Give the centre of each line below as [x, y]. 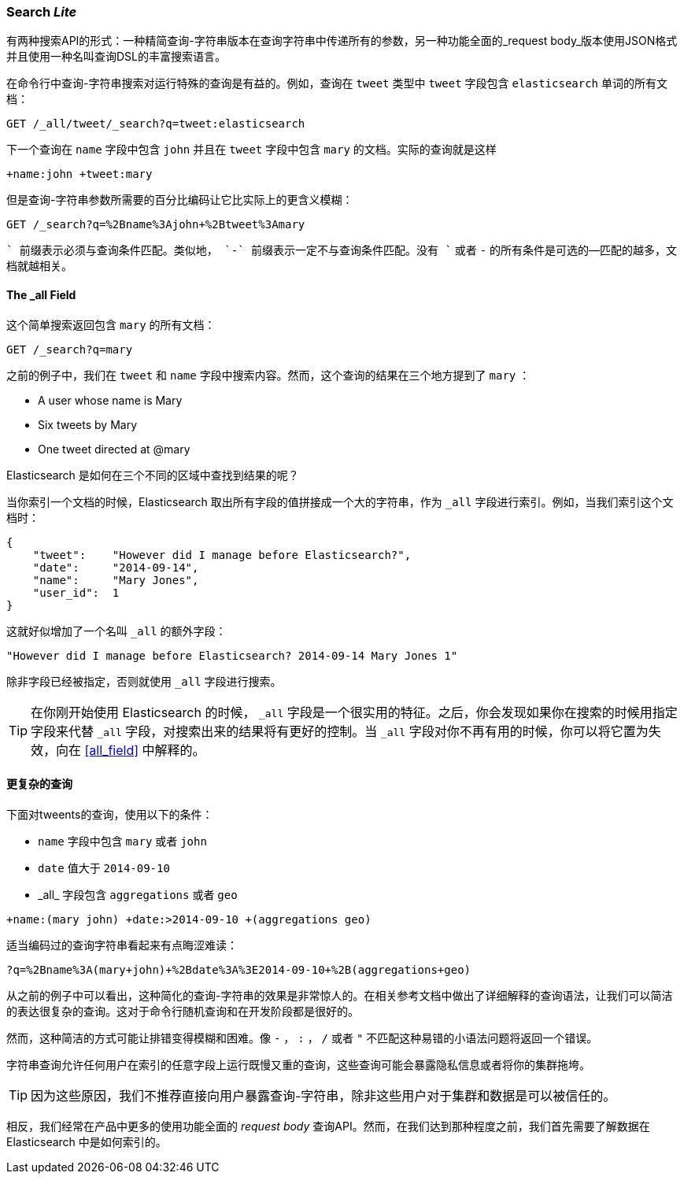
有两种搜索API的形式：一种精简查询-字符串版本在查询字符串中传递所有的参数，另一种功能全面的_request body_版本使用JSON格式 [342, 41]
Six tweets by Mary [88, 424]
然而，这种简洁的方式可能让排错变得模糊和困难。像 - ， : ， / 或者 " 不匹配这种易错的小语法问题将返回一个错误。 [302, 1038]
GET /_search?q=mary [70, 349]
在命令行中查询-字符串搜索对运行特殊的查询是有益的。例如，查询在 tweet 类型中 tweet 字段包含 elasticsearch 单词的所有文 [337, 83]
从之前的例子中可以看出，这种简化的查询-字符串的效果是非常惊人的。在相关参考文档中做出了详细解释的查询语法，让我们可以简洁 [340, 995]
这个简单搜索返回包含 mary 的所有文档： [111, 324]
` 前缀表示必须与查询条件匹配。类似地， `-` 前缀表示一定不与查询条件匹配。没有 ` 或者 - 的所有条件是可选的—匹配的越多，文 [342, 250]
